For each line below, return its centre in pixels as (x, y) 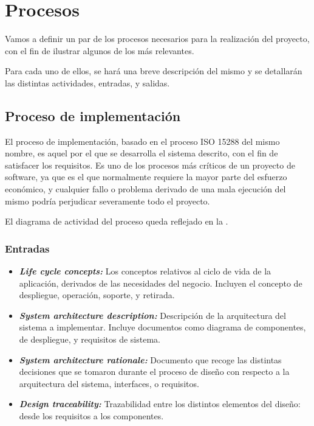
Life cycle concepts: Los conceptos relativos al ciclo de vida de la (145, 271)
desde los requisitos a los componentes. (91, 416)
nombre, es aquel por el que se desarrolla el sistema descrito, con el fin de (142, 153)
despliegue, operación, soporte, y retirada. (97, 295)
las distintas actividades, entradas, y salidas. (87, 82)
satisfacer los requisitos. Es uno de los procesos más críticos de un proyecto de (150, 165)
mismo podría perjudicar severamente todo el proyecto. (108, 201)
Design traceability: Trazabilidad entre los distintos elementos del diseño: (160, 404)
